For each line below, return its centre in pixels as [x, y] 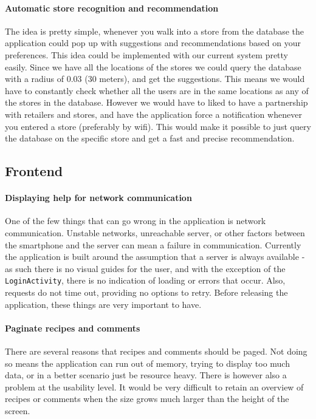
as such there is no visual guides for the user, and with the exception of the [145, 268]
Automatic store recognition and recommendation [112, 8]
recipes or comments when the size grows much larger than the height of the [147, 399]
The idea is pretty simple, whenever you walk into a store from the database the [154, 31]
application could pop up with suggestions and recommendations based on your [153, 43]
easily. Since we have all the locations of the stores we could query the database [153, 66]
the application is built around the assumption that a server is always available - [155, 257]
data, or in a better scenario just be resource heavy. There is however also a [146, 375]
